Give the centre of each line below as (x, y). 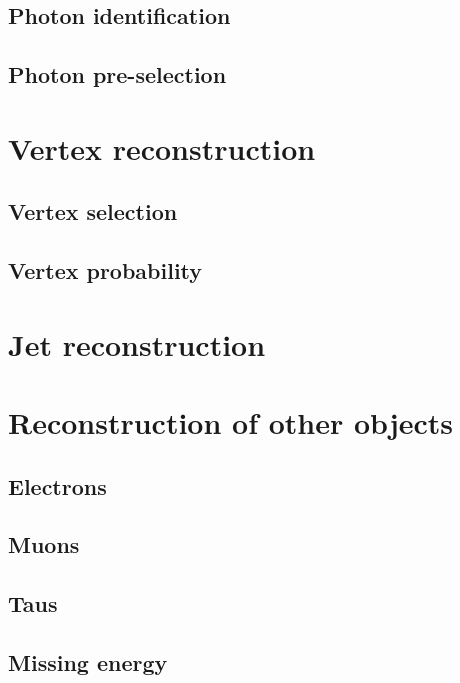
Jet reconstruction (137, 343)
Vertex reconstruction (162, 147)
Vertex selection (93, 211)
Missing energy (88, 661)
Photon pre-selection (117, 74)
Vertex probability (105, 270)
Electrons (57, 485)
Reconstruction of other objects (231, 422)
